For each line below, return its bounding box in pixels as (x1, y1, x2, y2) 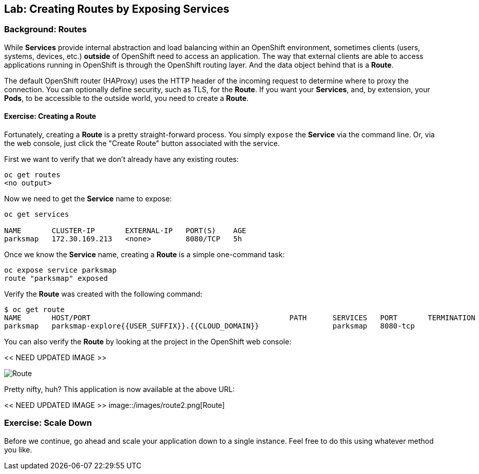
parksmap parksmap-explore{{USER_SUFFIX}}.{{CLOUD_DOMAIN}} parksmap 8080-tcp (4, 322, 415, 331)
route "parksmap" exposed (4, 274, 108, 283)
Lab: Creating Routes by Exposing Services (4, 3, 230, 15)
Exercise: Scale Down (4, 418, 92, 428)
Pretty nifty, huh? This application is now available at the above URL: (4, 385, 235, 394)
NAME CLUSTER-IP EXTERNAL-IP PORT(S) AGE (4, 226, 247, 235)
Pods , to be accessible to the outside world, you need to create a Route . (4, 93, 249, 102)
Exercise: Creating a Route (4, 112, 96, 121)
